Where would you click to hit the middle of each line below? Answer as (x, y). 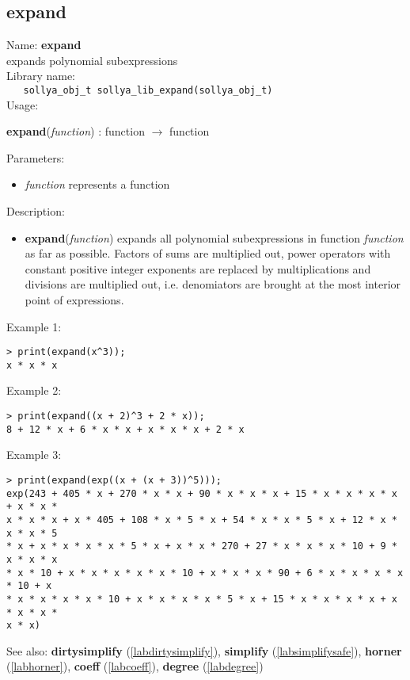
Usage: (23, 104)
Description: (36, 211)
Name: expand (44, 45)
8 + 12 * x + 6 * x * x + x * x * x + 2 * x (125, 429)
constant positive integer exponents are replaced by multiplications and (198, 268)
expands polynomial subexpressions (92, 60)
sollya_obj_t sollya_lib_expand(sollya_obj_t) (148, 90)
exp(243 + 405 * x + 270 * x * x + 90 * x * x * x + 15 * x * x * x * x (202, 493)
